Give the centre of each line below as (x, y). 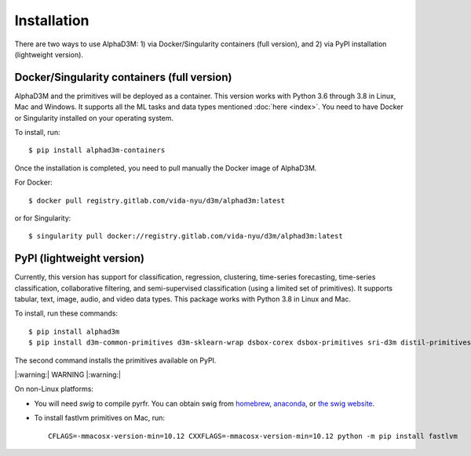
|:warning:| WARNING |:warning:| (68, 374)
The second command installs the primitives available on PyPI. (115, 360)
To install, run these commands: (66, 313)
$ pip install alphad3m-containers (97, 150)
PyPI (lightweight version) (80, 259)
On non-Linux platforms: (54, 389)
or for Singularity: (43, 218)
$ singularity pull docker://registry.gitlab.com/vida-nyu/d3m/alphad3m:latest (186, 236)
